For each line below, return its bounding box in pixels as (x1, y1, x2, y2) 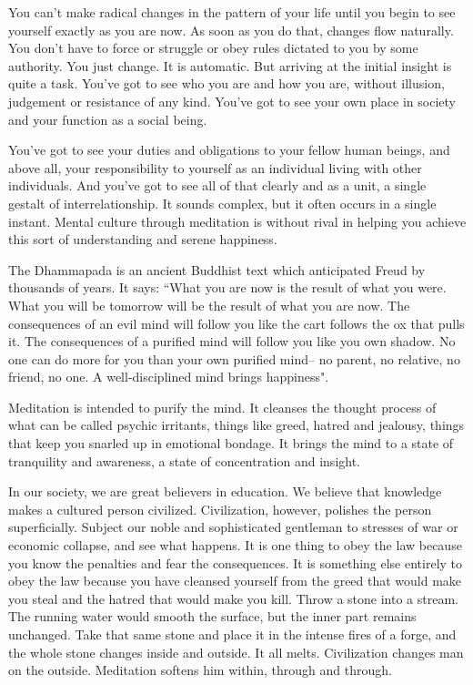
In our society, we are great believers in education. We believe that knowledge (8, 482, 442, 501)
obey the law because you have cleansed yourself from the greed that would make (8, 571, 462, 590)
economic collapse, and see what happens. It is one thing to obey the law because (8, 536, 462, 555)
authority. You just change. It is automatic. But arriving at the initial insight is (8, 56, 452, 75)
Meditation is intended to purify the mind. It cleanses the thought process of (8, 397, 437, 416)
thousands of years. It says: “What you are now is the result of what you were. (8, 278, 447, 297)
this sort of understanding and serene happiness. (8, 230, 277, 249)
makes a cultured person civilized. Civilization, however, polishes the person (8, 499, 432, 518)
